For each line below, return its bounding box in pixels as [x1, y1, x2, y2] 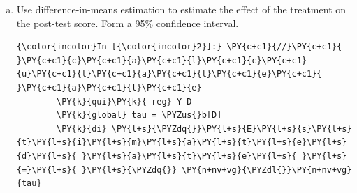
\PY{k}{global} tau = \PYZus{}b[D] [57, 110, 222, 121]
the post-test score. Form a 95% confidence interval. [16, 15, 239, 30]
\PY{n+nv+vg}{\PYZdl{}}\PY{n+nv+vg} [182, 164, 352, 175]
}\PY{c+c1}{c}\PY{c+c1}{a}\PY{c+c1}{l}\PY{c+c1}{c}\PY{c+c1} [16, 55, 307, 65]
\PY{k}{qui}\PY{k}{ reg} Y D [57, 96, 192, 107]
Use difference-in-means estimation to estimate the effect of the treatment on [16, 2, 347, 16]
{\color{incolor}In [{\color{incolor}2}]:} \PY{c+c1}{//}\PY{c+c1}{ [16, 42, 342, 52]
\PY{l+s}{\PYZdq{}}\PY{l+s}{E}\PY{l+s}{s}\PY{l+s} [111, 123, 352, 134]
